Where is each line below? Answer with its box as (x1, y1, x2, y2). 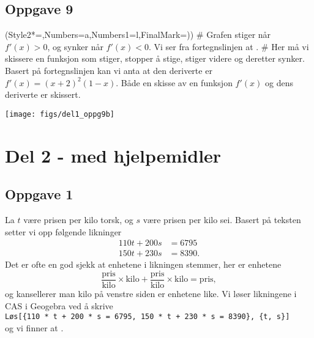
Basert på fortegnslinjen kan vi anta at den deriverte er (5, 64, 212, 76)
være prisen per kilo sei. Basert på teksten (143, 213, 301, 226)
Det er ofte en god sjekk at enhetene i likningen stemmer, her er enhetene (5, 258, 282, 271)
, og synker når (47, 40, 103, 53)
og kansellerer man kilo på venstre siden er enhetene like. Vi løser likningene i (5, 287, 297, 299)
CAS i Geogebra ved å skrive (5, 299, 113, 312)
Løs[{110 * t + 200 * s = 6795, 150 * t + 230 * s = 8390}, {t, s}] (5, 312, 290, 321)
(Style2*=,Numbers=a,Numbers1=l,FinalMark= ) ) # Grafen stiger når (5, 28, 271, 41)
